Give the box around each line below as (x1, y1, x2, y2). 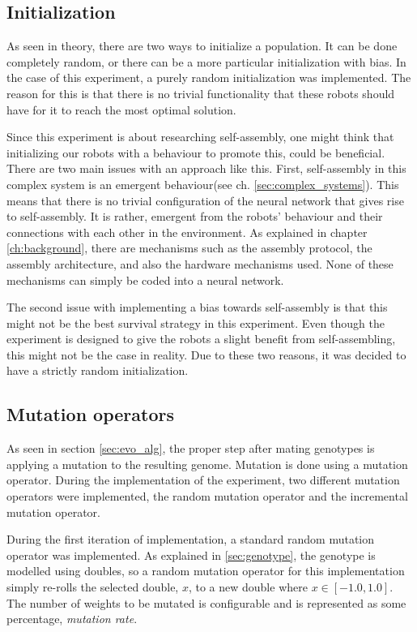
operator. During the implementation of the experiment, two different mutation (6, 471, 400, 488)
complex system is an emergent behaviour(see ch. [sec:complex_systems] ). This (6, 175, 399, 192)
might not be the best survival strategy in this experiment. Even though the (6, 314, 385, 331)
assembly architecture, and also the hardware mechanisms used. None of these (6, 255, 394, 272)
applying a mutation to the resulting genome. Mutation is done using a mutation (6, 455, 408, 472)
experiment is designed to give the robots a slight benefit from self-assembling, (6, 330, 396, 347)
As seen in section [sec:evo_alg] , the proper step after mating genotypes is (6, 440, 375, 457)
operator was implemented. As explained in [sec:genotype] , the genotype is (6, 546, 376, 563)
